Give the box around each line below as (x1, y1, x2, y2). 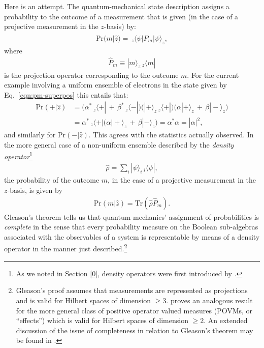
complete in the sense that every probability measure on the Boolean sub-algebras (4, 221, 258, 232)
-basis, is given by (7, 185, 62, 195)
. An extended (204, 315, 248, 326)
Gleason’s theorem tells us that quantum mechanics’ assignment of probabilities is (4, 211, 259, 222)
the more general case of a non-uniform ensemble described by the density (4, 139, 234, 150)
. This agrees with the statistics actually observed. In (88, 129, 254, 140)
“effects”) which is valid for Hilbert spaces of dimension (16, 315, 188, 326)
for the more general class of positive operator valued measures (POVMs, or (16, 305, 253, 315)
